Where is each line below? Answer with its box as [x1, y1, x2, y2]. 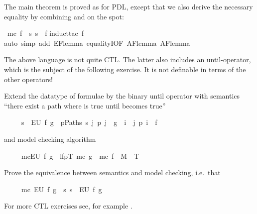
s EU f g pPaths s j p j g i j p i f [21, 117, 157, 127]
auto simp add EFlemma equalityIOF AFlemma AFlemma [4, 37, 190, 48]
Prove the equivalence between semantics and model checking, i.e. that [4, 167, 221, 178]
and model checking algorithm [4, 133, 96, 144]
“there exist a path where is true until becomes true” [4, 100, 166, 110]
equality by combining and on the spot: [4, 11, 124, 21]
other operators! [4, 74, 53, 84]
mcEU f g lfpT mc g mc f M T [21, 150, 139, 161]
